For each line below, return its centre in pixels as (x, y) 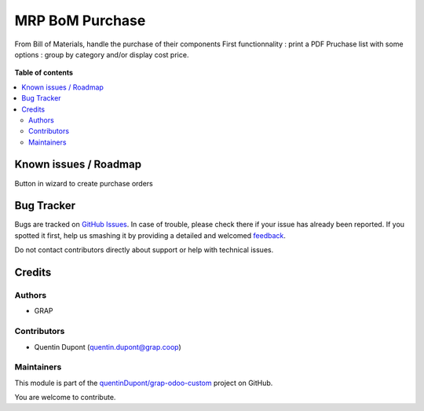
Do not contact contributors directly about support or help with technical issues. (144, 250)
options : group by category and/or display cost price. (102, 54)
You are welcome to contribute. (65, 398)
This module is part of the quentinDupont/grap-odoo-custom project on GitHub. (144, 383)
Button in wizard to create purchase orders (84, 183)
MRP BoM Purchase (80, 20)
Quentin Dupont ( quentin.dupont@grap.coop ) (108, 347)
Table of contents (44, 73)
